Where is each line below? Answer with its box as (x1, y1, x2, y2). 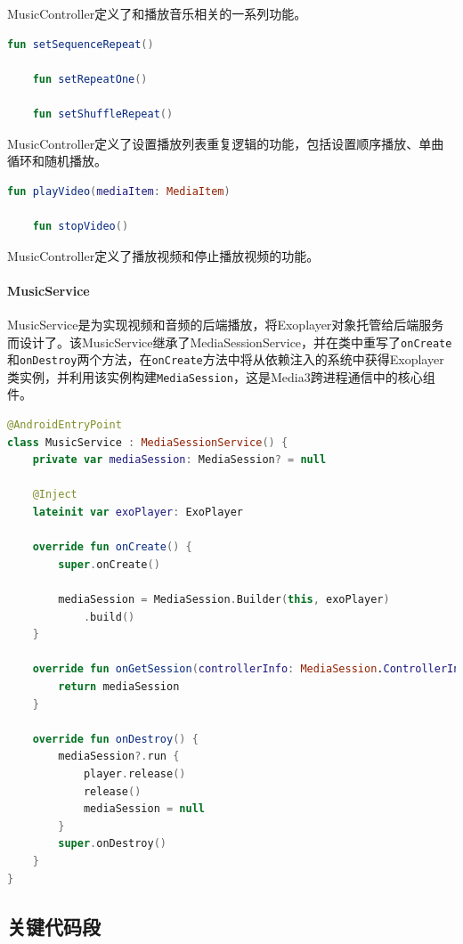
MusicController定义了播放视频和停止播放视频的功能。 (7, 246, 320, 264)
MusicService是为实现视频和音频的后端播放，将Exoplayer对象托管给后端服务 (7, 314, 444, 333)
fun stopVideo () (32, 219, 129, 232)
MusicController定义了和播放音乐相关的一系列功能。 (7, 4, 307, 22)
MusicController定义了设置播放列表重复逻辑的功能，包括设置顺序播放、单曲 (7, 134, 444, 152)
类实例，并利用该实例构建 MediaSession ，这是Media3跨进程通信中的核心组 (7, 367, 435, 386)
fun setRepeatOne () (32, 72, 148, 85)
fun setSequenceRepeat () (7, 37, 154, 51)
